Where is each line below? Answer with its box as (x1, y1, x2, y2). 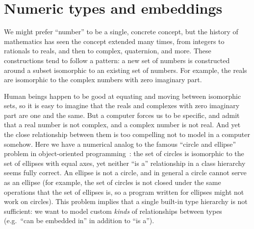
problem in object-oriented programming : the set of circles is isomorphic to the (4, 148, 244, 159)
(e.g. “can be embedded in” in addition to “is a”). (4, 215, 154, 226)
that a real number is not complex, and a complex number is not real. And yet (4, 119, 241, 130)
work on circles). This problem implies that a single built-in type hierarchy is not (4, 196, 248, 206)
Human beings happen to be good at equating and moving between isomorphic (4, 91, 241, 101)
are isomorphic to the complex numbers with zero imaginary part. (4, 74, 202, 85)
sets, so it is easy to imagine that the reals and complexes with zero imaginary (4, 100, 240, 111)
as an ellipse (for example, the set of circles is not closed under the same (4, 177, 221, 187)
